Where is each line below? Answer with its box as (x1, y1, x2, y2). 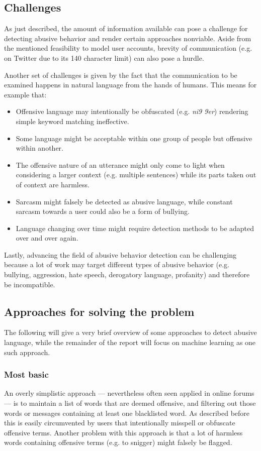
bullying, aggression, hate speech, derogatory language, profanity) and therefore (4, 269, 250, 280)
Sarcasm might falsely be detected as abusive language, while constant (16, 196, 233, 206)
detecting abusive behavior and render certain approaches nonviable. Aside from (4, 33, 251, 43)
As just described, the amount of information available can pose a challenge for (4, 23, 248, 34)
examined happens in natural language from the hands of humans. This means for (4, 79, 257, 90)
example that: (4, 89, 47, 99)
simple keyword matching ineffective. (16, 116, 129, 126)
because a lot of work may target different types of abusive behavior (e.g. (4, 259, 229, 270)
